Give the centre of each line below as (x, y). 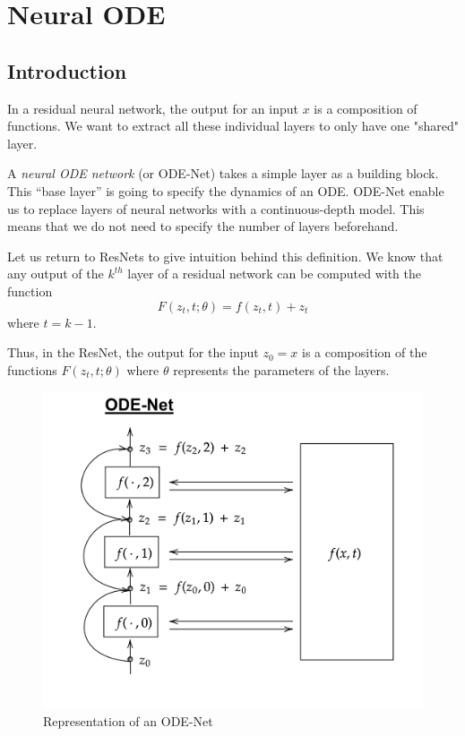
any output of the (56, 274)
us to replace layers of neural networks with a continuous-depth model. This (216, 208)
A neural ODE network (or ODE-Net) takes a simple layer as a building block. (223, 173)
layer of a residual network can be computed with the (274, 274)
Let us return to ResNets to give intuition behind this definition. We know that (225, 256)
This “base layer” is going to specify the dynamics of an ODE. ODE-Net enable (226, 190)
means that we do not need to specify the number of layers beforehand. (203, 226)
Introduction (67, 70)
